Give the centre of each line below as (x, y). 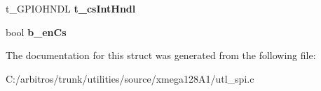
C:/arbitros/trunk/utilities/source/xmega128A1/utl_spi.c (130, 78)
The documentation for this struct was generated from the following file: (161, 55)
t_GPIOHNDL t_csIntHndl (71, 8)
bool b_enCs (36, 32)
